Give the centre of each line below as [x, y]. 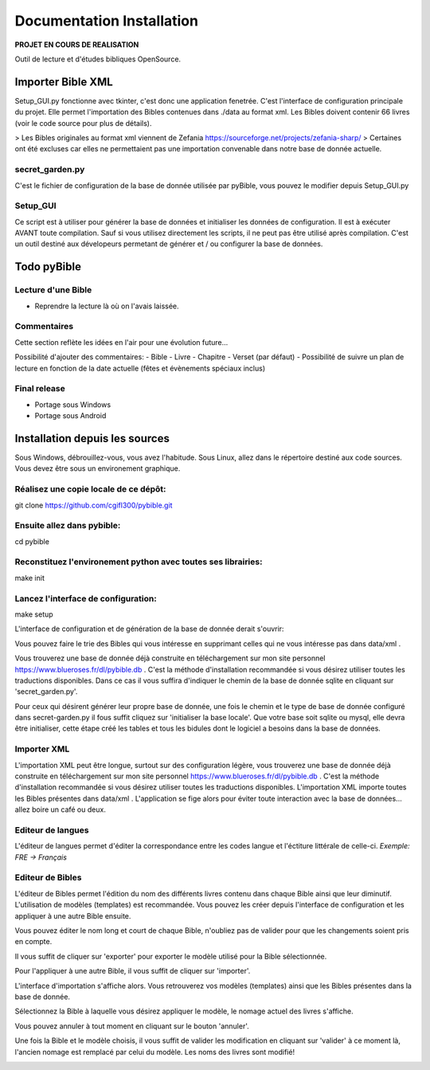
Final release [40, 389]
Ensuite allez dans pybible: [68, 526]
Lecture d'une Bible [53, 290]
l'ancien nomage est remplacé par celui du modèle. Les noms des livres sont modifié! [154, 1052]
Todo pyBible [48, 267]
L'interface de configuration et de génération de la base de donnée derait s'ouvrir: [149, 629]
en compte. [33, 942]
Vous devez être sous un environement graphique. [98, 468]
